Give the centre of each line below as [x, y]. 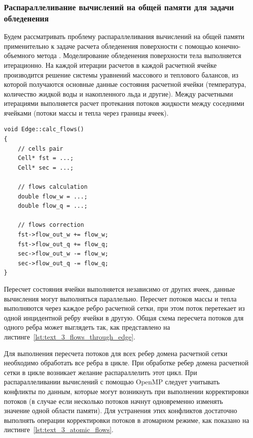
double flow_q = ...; [53, 206]
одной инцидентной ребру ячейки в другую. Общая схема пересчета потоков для [124, 317]
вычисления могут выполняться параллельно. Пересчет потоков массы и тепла [120, 298]
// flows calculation [53, 187]
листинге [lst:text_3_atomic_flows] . [59, 429]
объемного [19, 55]
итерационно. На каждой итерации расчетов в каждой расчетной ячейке [110, 65]
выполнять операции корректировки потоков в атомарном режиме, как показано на [126, 420]
